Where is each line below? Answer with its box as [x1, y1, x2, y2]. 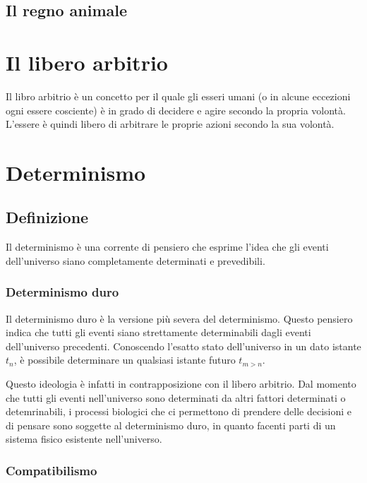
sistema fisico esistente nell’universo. [6, 431, 162, 446]
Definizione [6, 206, 89, 228]
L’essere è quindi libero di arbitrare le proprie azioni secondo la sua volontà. [6, 117, 335, 131]
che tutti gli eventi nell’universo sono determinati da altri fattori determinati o [6, 390, 346, 405]
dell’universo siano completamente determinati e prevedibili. [6, 253, 265, 268]
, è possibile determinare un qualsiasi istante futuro [13, 352, 236, 367]
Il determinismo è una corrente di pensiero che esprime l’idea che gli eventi [6, 239, 329, 254]
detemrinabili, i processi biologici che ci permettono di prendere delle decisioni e [6, 404, 352, 419]
